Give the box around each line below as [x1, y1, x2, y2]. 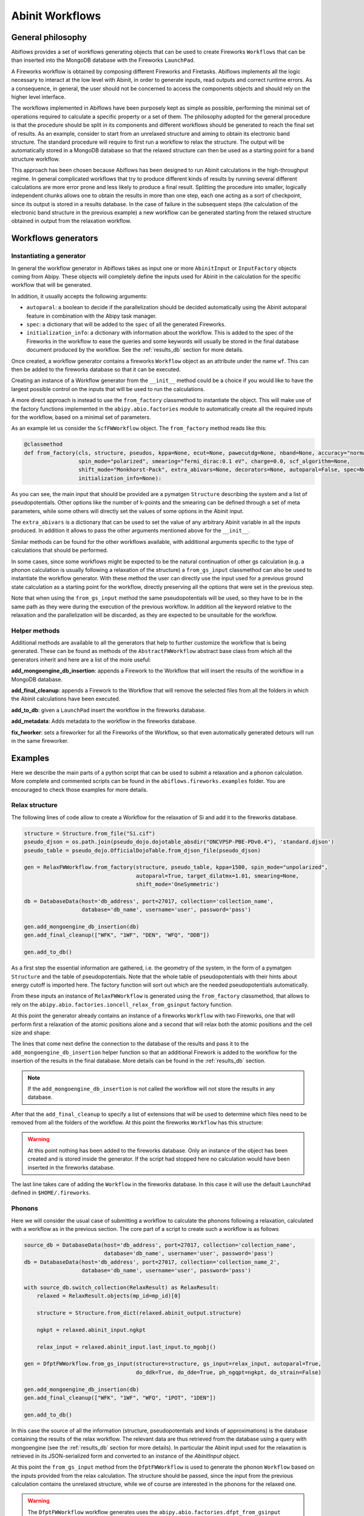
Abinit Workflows [11, 9, 101, 22]
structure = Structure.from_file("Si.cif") [24, 830, 156, 837]
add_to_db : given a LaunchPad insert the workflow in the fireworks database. [11, 706, 206, 714]
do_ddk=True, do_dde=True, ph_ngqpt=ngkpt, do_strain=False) [135, 1369, 322, 1376]
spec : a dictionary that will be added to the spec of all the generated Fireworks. [26, 320, 226, 327]
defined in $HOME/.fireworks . [11, 1189, 91, 1196]
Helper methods [11, 626, 60, 635]
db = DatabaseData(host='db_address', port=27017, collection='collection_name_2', [24, 1258, 280, 1266]
